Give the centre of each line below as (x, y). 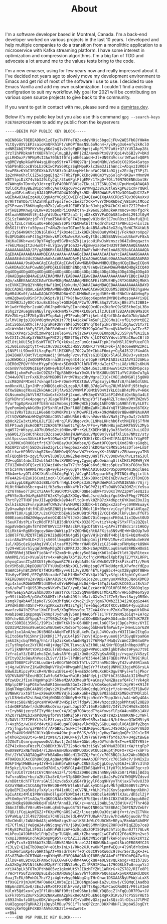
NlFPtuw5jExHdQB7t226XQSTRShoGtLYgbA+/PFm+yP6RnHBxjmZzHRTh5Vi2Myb (77, 426)
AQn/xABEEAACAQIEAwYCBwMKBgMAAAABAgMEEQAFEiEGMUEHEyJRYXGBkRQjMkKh (77, 281)
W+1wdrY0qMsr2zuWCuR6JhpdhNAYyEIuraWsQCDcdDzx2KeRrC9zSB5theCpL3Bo (77, 307)
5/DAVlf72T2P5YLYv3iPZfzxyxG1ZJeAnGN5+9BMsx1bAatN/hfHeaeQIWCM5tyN (77, 720)
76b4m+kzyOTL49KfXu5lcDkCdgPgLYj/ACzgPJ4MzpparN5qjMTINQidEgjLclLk (77, 474)
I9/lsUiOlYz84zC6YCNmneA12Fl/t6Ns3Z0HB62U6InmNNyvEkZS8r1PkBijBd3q (77, 773)
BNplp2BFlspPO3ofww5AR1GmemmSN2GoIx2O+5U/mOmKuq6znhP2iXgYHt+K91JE (77, 685)
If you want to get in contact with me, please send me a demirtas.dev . (77, 107)
